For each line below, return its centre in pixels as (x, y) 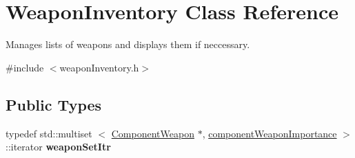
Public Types (54, 104)
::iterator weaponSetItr (58, 147)
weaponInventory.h (99, 67)
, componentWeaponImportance (270, 133)
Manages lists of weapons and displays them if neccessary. (128, 44)
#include (25, 67)
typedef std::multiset (49, 133)
